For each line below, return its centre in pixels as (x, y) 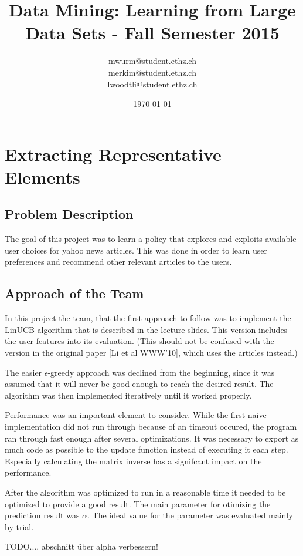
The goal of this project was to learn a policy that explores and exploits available (151, 239)
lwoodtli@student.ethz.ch (152, 84)
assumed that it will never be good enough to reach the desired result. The (139, 384)
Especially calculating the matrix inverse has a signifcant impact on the (133, 461)
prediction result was (42, 515)
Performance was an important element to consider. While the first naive (136, 415)
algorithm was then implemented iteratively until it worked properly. (128, 395)
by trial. (19, 526)
